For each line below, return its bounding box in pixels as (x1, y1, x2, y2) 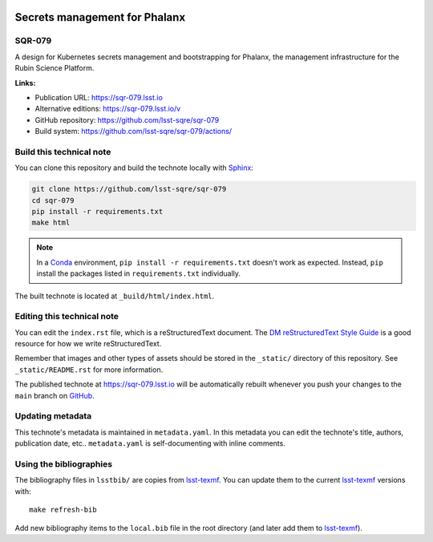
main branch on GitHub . (14, 390, 95, 400)
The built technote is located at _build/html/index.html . (14, 291, 215, 301)
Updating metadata (14, 411, 92, 422)
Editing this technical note (14, 311, 119, 322)
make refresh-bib (29, 505, 97, 515)
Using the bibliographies (14, 458, 112, 469)
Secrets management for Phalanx (14, 10, 186, 24)
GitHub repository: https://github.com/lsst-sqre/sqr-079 (34, 115, 220, 124)
